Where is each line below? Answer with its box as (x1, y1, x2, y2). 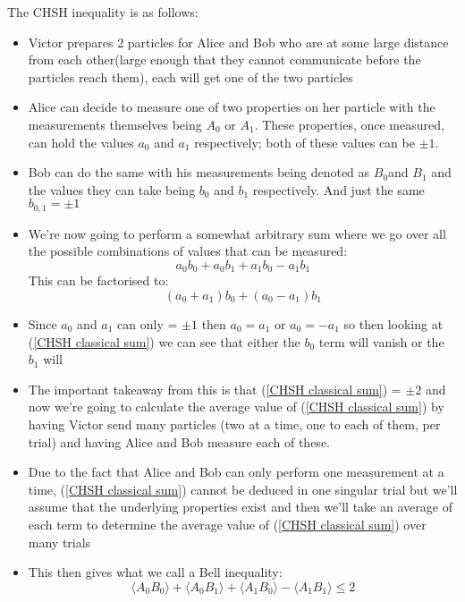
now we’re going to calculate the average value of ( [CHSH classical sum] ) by (28, 397, 444, 416)
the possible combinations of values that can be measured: (28, 242, 348, 260)
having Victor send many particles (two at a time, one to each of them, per (28, 415, 441, 433)
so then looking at (343, 315, 444, 334)
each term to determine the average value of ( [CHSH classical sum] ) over (28, 514, 427, 533)
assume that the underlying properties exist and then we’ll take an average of (28, 497, 452, 516)
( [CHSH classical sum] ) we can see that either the (28, 332, 300, 351)
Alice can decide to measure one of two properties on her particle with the (28, 98, 435, 116)
